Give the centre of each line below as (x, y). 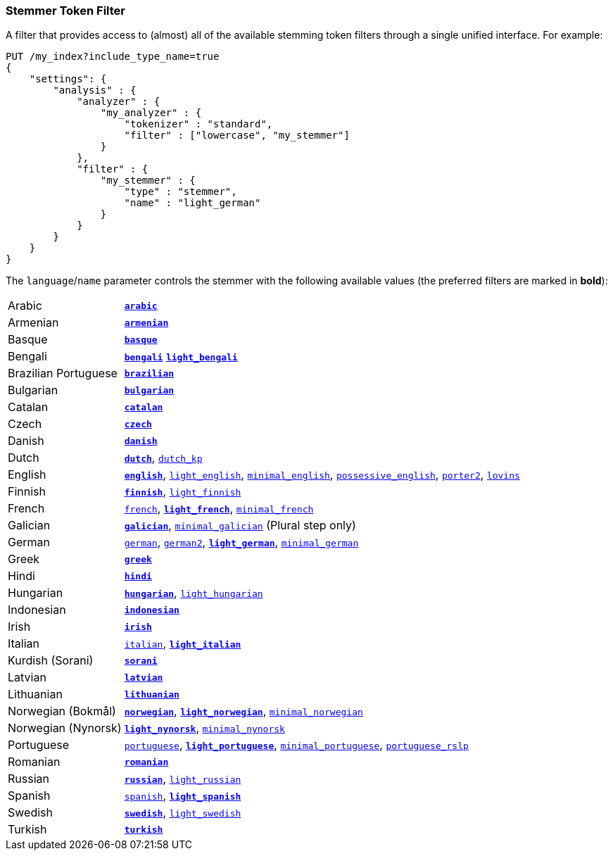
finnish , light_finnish (183, 492)
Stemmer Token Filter (65, 11)
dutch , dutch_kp (163, 458)
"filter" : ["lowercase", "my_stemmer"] (237, 136)
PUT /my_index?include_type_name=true (113, 57)
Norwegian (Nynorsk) (65, 728)
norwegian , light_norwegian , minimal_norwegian (244, 711)
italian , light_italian (183, 644)
